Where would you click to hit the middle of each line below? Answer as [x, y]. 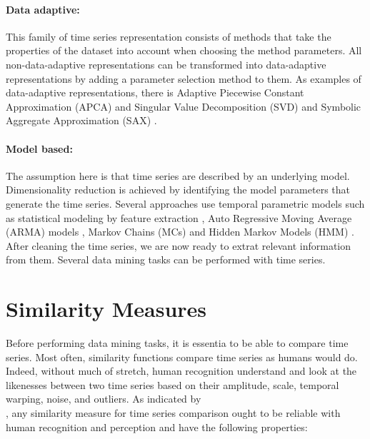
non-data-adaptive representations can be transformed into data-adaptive [166, 64]
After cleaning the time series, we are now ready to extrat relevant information [178, 245]
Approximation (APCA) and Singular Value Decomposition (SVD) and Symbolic [184, 106]
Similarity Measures [106, 309]
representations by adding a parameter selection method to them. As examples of [184, 78]
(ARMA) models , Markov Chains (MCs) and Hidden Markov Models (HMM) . [180, 232]
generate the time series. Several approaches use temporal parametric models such [185, 203]
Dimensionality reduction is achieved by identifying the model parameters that [178, 190]
